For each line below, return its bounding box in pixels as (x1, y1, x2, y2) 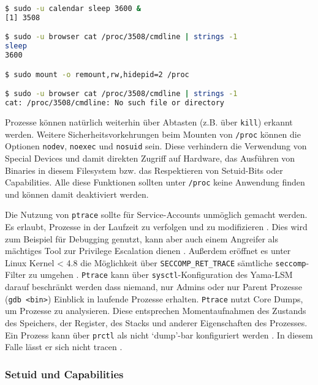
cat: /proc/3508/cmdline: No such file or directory (5, 99, 224, 108)
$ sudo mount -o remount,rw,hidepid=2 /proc (5, 70, 189, 79)
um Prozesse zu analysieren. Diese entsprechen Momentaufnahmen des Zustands (5, 304, 306, 317)
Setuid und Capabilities (5, 366, 124, 381)
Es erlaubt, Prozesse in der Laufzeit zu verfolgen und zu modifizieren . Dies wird (5, 220, 308, 233)
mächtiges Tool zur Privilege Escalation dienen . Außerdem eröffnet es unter (5, 244, 291, 257)
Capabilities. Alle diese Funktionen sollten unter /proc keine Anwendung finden (5, 176, 305, 189)
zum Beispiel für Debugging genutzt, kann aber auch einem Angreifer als (5, 232, 278, 245)
